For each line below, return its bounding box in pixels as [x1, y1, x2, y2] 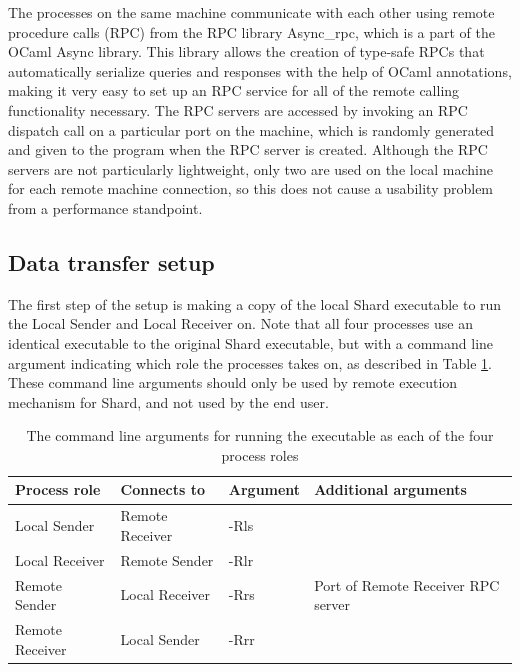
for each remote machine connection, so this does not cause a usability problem [8, 178, 494, 199]
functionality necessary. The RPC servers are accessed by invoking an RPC [8, 99, 468, 120]
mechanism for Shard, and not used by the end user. [8, 391, 329, 412]
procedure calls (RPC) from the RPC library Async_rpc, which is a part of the [8, 21, 496, 42]
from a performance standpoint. [8, 197, 203, 218]
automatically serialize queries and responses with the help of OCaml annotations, [8, 60, 512, 81]
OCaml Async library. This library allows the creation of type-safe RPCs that [8, 41, 485, 62]
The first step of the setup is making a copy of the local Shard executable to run [8, 293, 502, 314]
